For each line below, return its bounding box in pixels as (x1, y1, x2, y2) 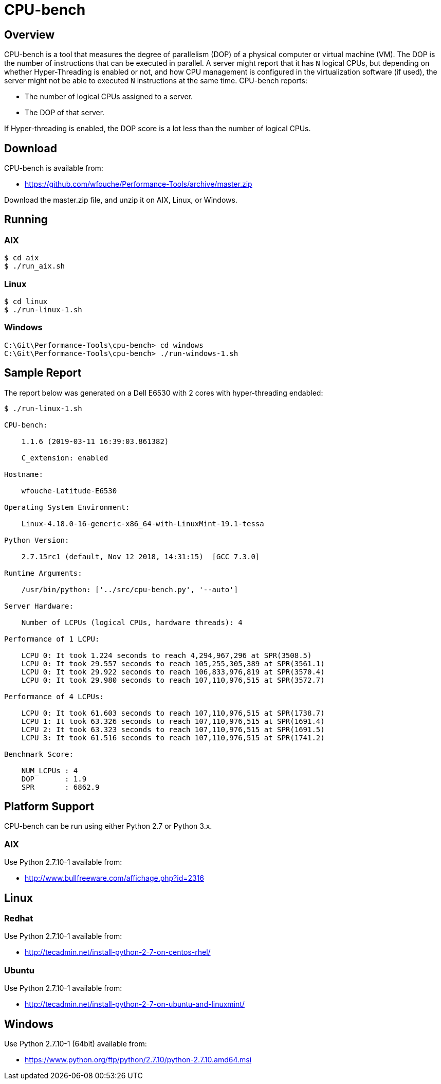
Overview (4, 28, 55, 41)
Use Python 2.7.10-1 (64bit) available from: (4, 1039, 147, 1048)
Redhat (4, 913, 33, 924)
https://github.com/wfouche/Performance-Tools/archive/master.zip (25, 180, 252, 189)
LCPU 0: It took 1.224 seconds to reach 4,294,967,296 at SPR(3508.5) (21, 651, 312, 660)
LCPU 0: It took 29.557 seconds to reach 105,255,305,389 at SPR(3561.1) (21, 659, 325, 668)
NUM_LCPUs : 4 (21, 766, 78, 775)
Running (4, 213, 48, 226)
